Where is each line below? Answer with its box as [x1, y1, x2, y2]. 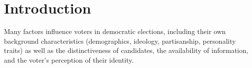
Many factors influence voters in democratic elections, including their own [4, 26, 226, 36]
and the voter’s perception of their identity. [4, 54, 134, 65]
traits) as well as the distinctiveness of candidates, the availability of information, [4, 45, 249, 55]
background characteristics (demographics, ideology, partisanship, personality [4, 35, 236, 46]
